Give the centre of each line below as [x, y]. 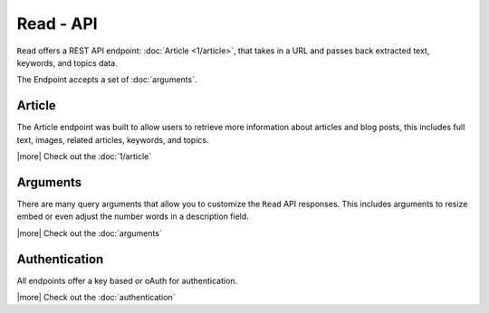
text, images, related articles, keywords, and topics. [113, 139]
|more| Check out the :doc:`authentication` [96, 297]
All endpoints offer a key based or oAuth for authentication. [127, 280]
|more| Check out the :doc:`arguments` [89, 233]
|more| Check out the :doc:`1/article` [84, 156]
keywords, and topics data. [67, 62]
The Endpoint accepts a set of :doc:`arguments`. [107, 80]
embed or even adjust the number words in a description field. [133, 216]
